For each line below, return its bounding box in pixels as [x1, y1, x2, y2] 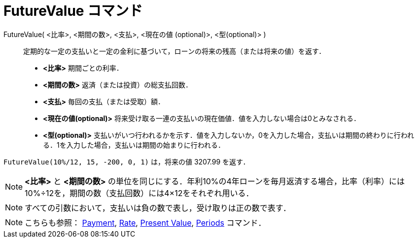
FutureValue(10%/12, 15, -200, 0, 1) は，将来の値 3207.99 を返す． [3, 157, 250, 166]
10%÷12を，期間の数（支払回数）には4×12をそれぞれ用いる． [25, 188, 254, 198]
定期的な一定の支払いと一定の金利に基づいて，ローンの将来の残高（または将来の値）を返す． [23, 46, 326, 55]
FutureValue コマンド [3, 2, 143, 19]
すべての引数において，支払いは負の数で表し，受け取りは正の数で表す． [25, 202, 291, 213]
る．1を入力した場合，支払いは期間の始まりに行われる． [43, 140, 225, 149]
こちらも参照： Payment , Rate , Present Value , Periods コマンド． [25, 217, 266, 228]
